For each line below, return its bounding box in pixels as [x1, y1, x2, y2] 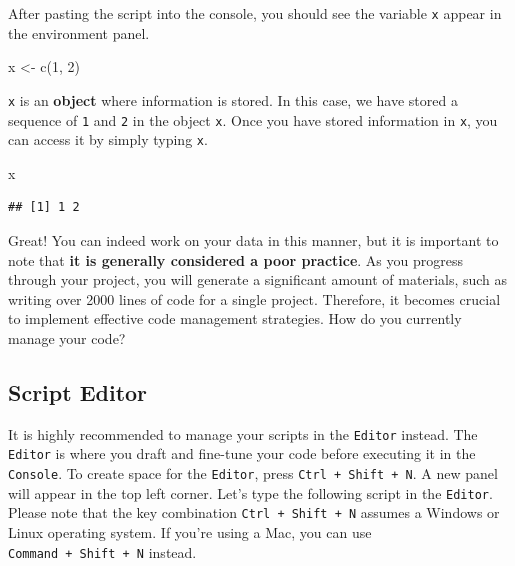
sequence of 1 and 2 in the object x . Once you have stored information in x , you [8, 109, 498, 130]
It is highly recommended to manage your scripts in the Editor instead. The [8, 423, 478, 444]
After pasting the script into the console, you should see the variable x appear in [8, 3, 502, 23]
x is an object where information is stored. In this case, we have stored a [8, 89, 458, 110]
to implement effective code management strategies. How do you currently [8, 308, 462, 329]
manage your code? [8, 327, 126, 348]
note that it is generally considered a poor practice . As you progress [8, 249, 463, 270]
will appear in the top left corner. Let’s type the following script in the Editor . [8, 482, 493, 503]
